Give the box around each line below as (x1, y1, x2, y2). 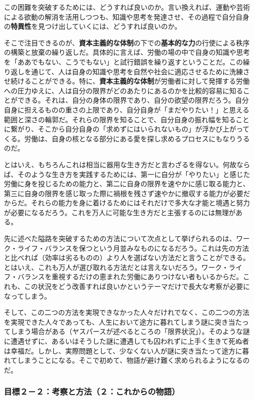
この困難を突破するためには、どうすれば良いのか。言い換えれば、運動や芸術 (4, 2, 250, 12)
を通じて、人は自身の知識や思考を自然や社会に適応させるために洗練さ (24, 66, 250, 76)
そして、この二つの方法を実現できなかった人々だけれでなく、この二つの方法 (4, 307, 250, 317)
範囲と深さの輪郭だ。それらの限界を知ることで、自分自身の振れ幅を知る (4, 114, 236, 124)
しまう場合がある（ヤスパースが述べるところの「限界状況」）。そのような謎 (10, 326, 250, 336)
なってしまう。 (4, 290, 51, 301)
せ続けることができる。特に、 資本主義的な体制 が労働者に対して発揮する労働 (4, 76, 250, 86)
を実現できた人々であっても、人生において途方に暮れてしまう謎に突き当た (4, 316, 242, 327)
